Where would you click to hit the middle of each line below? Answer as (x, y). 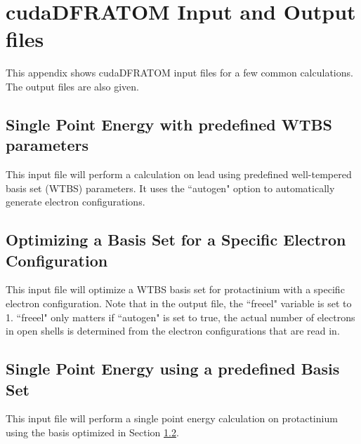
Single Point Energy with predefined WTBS (169, 124)
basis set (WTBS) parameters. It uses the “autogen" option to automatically (170, 188)
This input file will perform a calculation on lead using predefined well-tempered (179, 174)
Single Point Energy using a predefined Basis (173, 369)
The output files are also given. (72, 86)
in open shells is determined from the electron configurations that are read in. (173, 331)
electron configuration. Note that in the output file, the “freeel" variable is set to (179, 303)
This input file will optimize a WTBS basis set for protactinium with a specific (175, 289)
